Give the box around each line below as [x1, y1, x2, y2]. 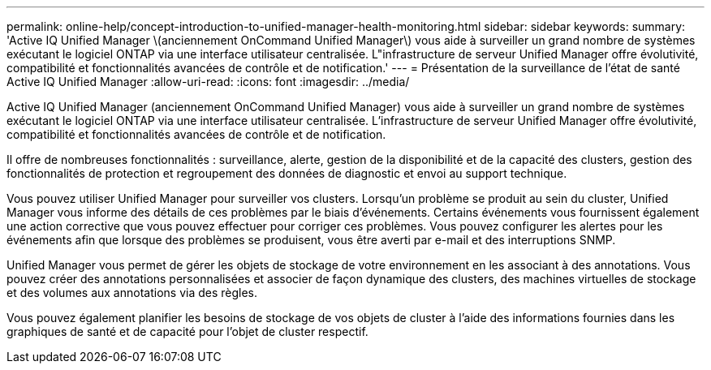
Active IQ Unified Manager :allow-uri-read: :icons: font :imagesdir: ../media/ [6, 75, 410, 88]
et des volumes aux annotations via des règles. [6, 286, 258, 299]
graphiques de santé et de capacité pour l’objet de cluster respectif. [6, 325, 368, 338]
